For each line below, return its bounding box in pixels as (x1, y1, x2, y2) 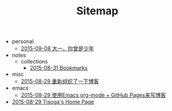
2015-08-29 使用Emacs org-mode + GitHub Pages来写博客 (20, 91, 166, 99)
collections (20, 58, 48, 65)
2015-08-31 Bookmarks (29, 64, 88, 72)
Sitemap (76, 4, 119, 18)
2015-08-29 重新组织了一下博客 (20, 78, 100, 85)
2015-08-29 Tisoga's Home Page (11, 98, 94, 106)
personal (11, 38, 34, 45)
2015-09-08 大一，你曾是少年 (20, 45, 94, 52)
